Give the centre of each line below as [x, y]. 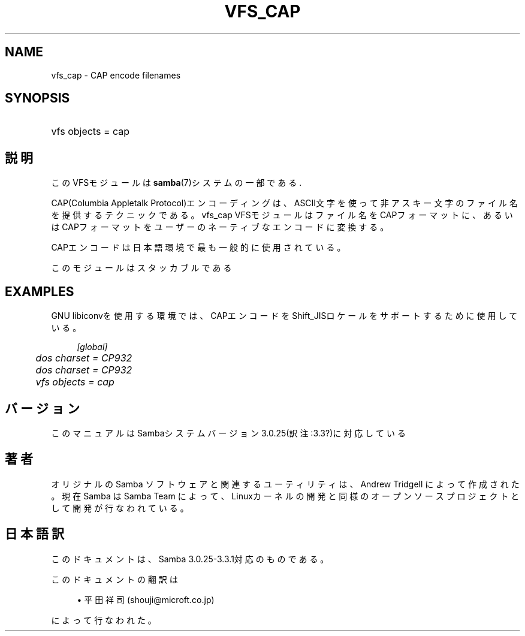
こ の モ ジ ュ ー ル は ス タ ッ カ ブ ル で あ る [141, 268]
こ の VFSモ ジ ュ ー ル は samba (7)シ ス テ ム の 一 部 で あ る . [176, 183]
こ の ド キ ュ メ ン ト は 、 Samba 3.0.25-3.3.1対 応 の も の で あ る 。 [190, 559]
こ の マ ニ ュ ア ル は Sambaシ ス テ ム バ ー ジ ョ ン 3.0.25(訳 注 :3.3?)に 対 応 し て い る [228, 433]
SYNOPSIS [37, 98]
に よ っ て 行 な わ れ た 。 [104, 620]
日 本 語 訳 [34, 534]
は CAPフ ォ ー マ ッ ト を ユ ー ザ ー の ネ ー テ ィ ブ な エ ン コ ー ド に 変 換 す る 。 [220, 227]
